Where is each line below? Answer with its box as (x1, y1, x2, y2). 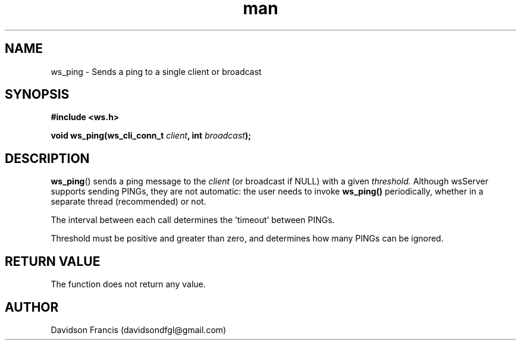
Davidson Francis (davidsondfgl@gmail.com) (51, 324, 227, 335)
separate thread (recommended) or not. (51, 196, 206, 207)
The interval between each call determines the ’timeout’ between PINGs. (51, 215, 335, 225)
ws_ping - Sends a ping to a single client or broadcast (51, 66, 262, 77)
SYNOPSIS (5, 87, 70, 102)
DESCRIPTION (5, 150, 90, 166)
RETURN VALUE (5, 253, 101, 269)
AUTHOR (5, 299, 59, 315)
